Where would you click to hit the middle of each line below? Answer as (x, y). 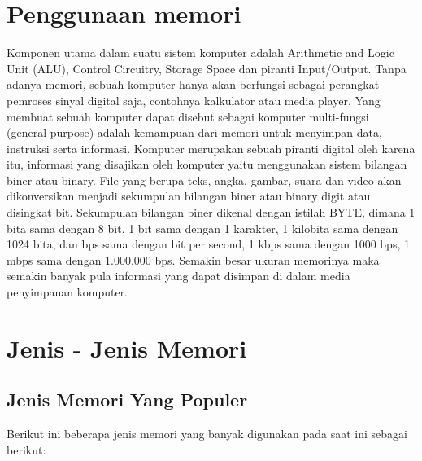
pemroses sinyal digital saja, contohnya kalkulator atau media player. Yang (194, 100)
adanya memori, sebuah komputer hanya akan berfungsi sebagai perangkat (193, 84)
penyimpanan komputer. (67, 292)
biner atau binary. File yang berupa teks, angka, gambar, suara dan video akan (204, 180)
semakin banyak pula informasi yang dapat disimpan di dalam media (178, 276)
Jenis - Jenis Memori (127, 347)
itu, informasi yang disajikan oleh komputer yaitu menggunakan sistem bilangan (207, 164)
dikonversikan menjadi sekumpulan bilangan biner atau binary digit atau (189, 196)
